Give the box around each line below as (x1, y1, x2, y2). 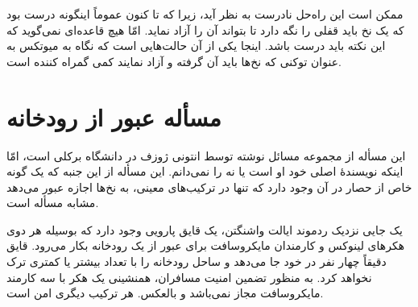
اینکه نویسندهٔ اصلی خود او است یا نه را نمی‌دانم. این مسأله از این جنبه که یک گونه (6, 163, 404, 180)
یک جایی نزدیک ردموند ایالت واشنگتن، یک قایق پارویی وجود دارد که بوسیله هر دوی (6, 221, 403, 238)
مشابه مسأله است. (6, 194, 99, 211)
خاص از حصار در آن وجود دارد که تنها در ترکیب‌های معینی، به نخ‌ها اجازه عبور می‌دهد (6, 178, 412, 195)
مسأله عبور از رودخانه (6, 100, 221, 133)
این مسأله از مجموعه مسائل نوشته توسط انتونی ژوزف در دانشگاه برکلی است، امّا (6, 147, 406, 164)
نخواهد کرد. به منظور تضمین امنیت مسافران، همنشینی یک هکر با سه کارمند (6, 268, 372, 285)
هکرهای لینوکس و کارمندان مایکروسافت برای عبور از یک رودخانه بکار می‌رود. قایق (6, 237, 405, 254)
